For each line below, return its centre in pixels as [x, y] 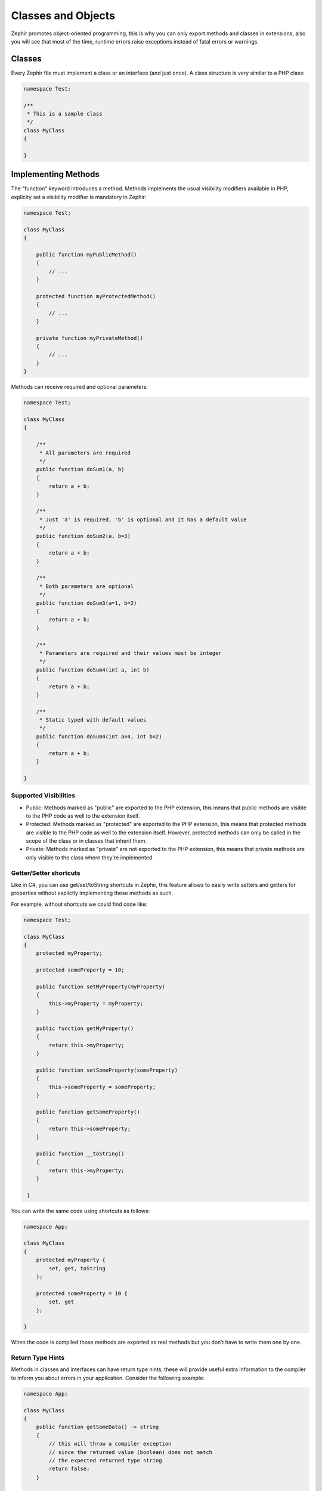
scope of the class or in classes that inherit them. [86, 841]
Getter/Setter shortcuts [46, 873]
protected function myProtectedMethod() [96, 296]
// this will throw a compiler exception [110, 1444]
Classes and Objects [63, 16]
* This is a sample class [65, 114]
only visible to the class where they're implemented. [90, 857]
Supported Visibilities [43, 796]
